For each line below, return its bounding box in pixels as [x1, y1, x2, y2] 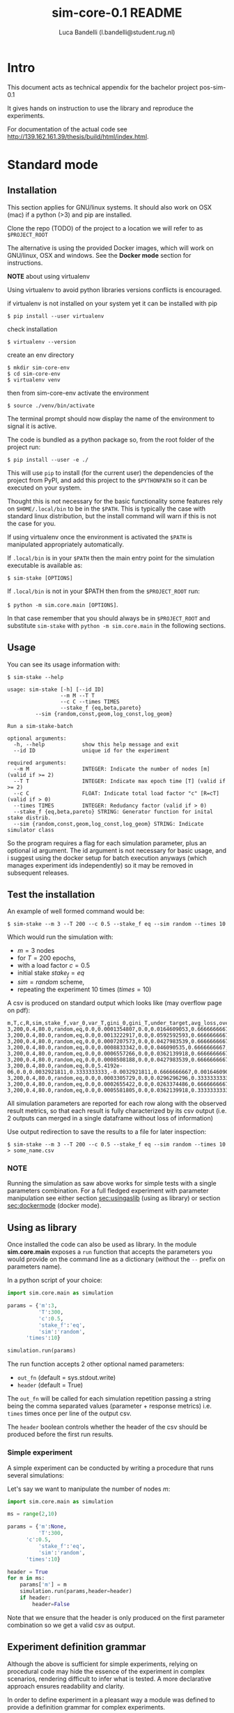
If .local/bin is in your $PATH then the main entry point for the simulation [7, 553, 214, 562]
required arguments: [7, 759, 68, 766]
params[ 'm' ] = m [19, 1581, 68, 1589]
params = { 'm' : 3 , [7, 1302, 58, 1309]
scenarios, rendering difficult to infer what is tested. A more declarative [7, 1675, 212, 1683]
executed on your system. [7, 483, 82, 492]
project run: [7, 442, 40, 451]
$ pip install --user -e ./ [7, 456, 89, 463]
